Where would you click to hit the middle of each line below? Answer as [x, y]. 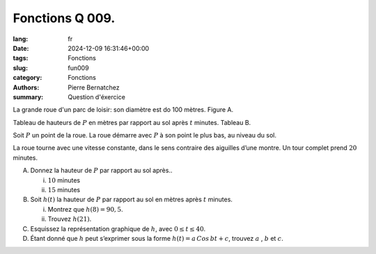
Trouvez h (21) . [70, 219]
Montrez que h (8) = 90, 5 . [85, 209]
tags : [21, 58]
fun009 [79, 68]
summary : [28, 96]
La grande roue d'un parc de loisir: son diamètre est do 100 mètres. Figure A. [123, 110]
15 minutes [64, 190]
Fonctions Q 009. [64, 18]
